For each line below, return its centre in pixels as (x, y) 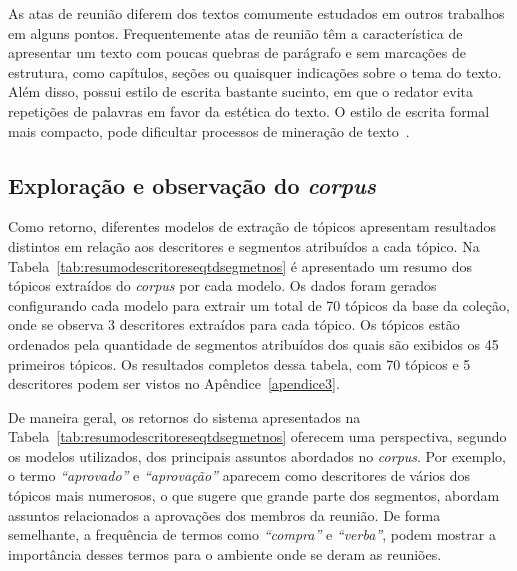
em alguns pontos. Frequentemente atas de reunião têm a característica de (235, 32)
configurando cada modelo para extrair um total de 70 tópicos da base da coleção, (259, 304)
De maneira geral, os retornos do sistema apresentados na (184, 416)
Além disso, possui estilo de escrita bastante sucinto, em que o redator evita (241, 91)
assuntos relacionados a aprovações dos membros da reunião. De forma (224, 514)
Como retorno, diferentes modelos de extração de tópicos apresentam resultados (252, 226)
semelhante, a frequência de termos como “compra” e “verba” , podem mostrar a (252, 534)
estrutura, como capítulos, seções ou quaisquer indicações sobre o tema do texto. (255, 71)
